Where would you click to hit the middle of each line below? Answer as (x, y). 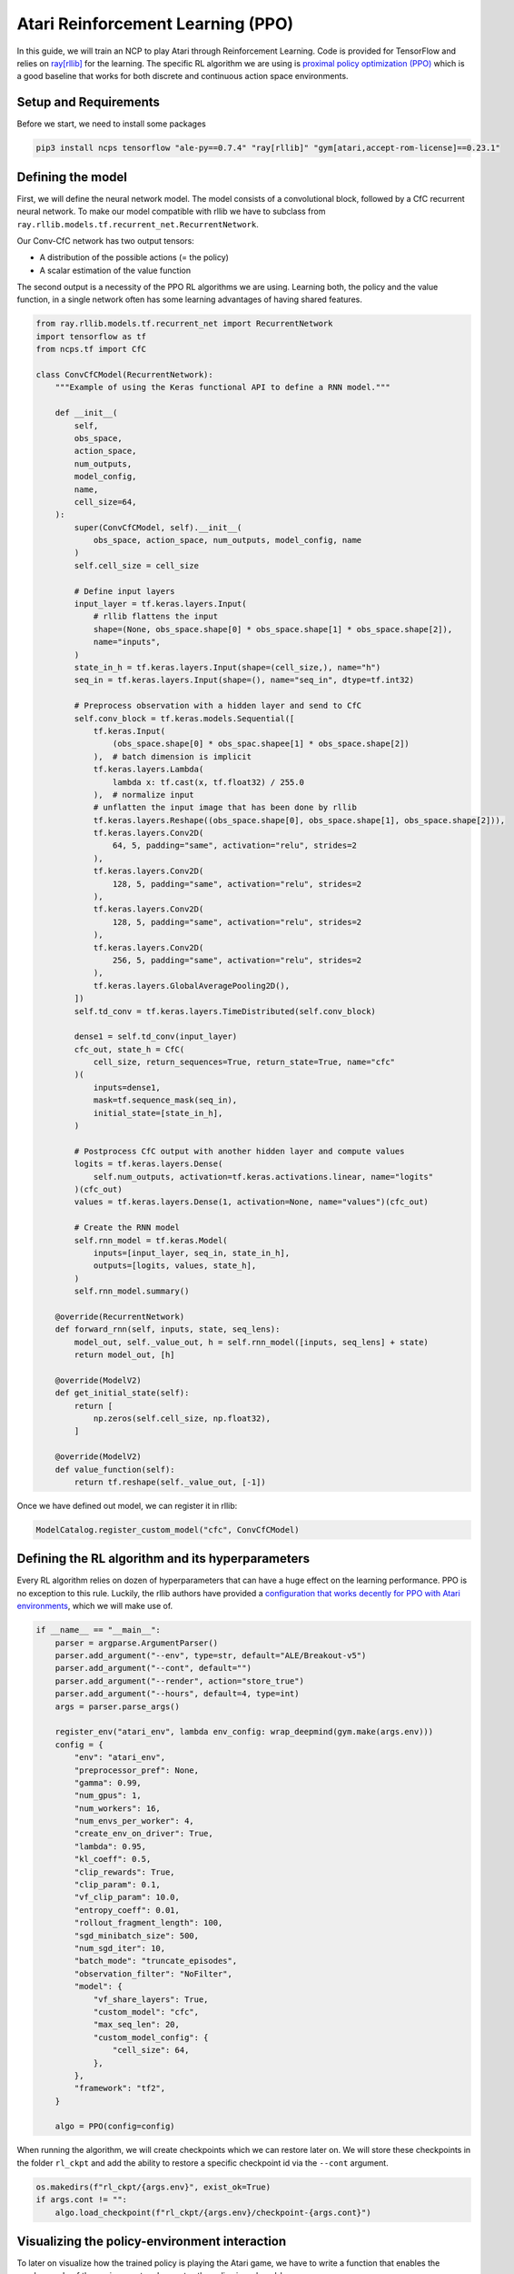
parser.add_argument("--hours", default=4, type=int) (177, 1694)
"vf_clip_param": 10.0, (127, 1897)
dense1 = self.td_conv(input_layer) (156, 1036)
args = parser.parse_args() (118, 1706)
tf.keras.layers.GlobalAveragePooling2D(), (192, 986)
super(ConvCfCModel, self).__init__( (158, 527)
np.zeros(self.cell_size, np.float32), (182, 1419)
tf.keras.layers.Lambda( (148, 770)
